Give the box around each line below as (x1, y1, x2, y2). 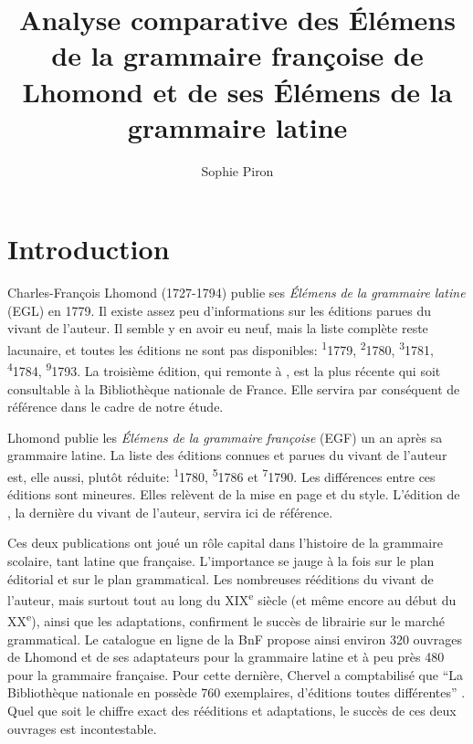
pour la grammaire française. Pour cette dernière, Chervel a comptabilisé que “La (7, 665, 463, 684)
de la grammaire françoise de (51, 37, 424, 74)
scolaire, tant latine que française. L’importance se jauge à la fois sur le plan (7, 550, 435, 570)
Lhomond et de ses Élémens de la (22, 72, 453, 110)
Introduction (7, 230, 170, 267)
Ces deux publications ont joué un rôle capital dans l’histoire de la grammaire (7, 533, 443, 552)
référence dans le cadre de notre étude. (7, 397, 224, 416)
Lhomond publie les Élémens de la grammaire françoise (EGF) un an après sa (7, 427, 443, 446)
